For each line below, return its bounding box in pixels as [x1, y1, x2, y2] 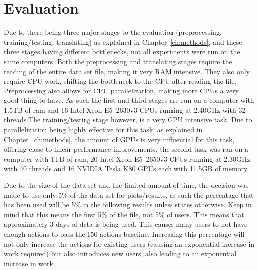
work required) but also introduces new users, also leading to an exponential [4, 248, 237, 259]
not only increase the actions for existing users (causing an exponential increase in [4, 238, 255, 249]
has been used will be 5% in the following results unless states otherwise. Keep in [4, 199, 252, 210]
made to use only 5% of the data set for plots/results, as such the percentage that [4, 189, 254, 200]
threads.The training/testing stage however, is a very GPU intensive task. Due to [4, 114, 252, 125]
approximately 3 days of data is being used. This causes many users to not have [4, 219, 248, 229]
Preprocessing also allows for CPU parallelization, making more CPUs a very [4, 85, 239, 95]
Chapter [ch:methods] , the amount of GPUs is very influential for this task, [4, 134, 235, 144]
